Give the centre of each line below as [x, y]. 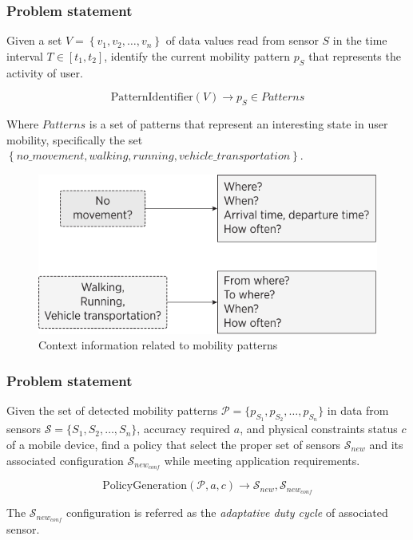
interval [25, 55]
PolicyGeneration [145, 486]
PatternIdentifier [152, 98]
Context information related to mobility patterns [158, 345]
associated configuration [65, 460]
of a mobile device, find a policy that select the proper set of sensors [174, 444]
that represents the [355, 55]
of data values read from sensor [242, 40]
